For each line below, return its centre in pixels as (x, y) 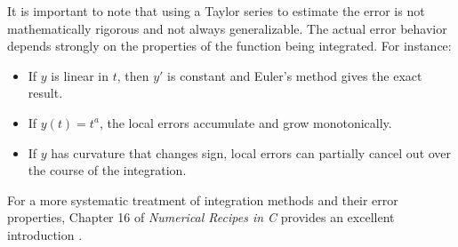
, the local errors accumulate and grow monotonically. (245, 122)
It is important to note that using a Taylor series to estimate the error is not (216, 11)
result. (45, 93)
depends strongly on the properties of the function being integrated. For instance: (229, 46)
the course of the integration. (107, 170)
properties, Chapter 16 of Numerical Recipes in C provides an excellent (201, 217)
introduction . (45, 234)
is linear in (80, 75)
